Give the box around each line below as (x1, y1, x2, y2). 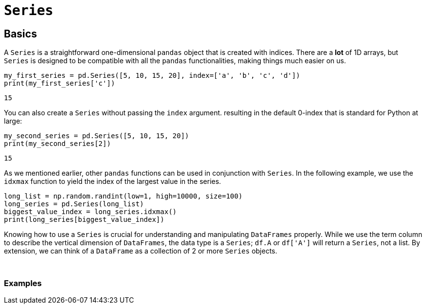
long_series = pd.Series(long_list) (4, 200, 144, 208)
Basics (4, 27, 37, 40)
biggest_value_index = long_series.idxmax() (4, 208, 177, 216)
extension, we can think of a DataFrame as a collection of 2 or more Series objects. (4, 247, 278, 255)
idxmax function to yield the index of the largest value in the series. (4, 177, 221, 186)
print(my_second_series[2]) (4, 140, 111, 148)
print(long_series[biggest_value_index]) (4, 216, 164, 224)
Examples (4, 278, 42, 288)
